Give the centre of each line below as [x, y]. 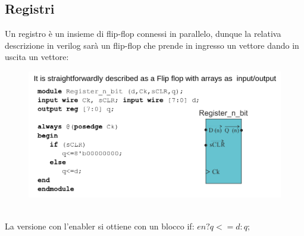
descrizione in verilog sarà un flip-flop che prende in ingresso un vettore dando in [152, 45]
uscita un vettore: [37, 57]
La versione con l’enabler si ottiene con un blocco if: [100, 226]
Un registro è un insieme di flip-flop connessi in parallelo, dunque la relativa [143, 34]
